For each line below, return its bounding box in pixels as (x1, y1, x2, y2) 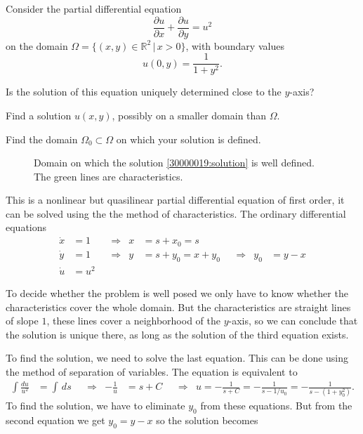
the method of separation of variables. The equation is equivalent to (6, 364, 298, 379)
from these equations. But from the (200, 398, 352, 413)
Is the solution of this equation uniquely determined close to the (6, 84, 282, 99)
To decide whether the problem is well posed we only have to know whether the (6, 285, 348, 300)
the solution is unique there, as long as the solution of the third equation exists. (6, 327, 349, 341)
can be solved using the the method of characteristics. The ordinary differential (6, 206, 346, 221)
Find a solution (6, 107, 72, 122)
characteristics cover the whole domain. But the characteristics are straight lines (6, 299, 351, 314)
